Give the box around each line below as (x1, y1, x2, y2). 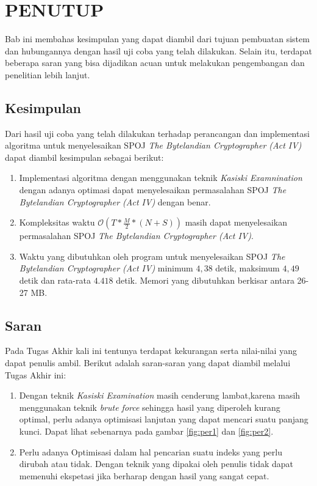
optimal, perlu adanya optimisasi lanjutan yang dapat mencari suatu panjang (19, 413, 308, 425)
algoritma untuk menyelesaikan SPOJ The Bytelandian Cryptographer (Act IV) (5, 139, 302, 152)
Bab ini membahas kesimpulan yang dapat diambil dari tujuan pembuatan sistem (5, 32, 310, 45)
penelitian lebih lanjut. (5, 68, 90, 81)
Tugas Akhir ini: (5, 368, 66, 381)
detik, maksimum (215, 262, 280, 274)
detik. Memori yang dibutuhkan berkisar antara (116, 274, 294, 287)
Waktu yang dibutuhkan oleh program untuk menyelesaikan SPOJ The (19, 249, 285, 262)
